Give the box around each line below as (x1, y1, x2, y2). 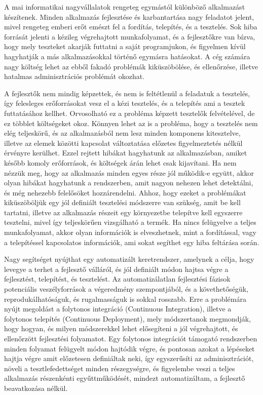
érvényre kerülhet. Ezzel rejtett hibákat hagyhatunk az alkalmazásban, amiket (4, 147, 247, 158)
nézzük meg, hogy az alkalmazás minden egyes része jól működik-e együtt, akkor (4, 167, 254, 178)
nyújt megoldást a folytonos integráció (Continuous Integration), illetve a (4, 303, 232, 314)
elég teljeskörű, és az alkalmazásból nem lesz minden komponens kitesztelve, (4, 128, 241, 138)
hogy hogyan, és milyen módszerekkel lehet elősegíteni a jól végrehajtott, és (4, 323, 238, 334)
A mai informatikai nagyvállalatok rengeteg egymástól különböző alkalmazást (4, 2, 245, 12)
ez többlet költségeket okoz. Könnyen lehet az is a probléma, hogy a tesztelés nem (4, 117, 258, 128)
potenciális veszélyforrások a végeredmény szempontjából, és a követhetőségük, (4, 284, 248, 294)
